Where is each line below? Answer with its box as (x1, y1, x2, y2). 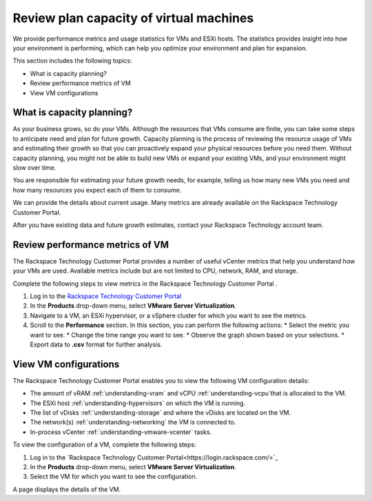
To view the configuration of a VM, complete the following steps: (12, 440, 196, 449)
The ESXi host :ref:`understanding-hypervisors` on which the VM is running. (30, 399, 246, 407)
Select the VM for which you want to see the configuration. (30, 473, 198, 481)
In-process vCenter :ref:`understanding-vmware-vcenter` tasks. (30, 428, 212, 436)
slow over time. (12, 163, 56, 172)
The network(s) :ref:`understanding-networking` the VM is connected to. (30, 418, 236, 426)
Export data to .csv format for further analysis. (30, 340, 163, 348)
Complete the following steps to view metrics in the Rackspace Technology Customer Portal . (12, 279, 278, 288)
